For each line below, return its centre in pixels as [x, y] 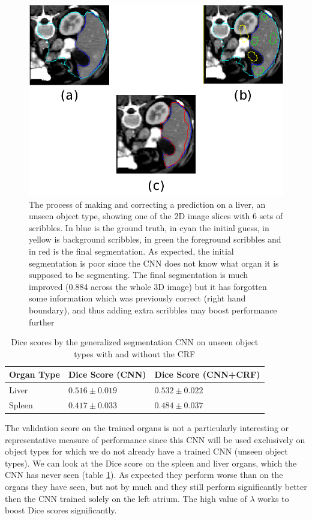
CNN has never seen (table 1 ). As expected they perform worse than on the [144, 475]
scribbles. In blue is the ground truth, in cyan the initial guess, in [149, 227]
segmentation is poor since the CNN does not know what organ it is [154, 263]
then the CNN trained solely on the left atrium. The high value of [126, 498]
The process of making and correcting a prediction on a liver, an [147, 204]
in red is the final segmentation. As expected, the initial [131, 251]
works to [273, 498]
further [42, 322]
